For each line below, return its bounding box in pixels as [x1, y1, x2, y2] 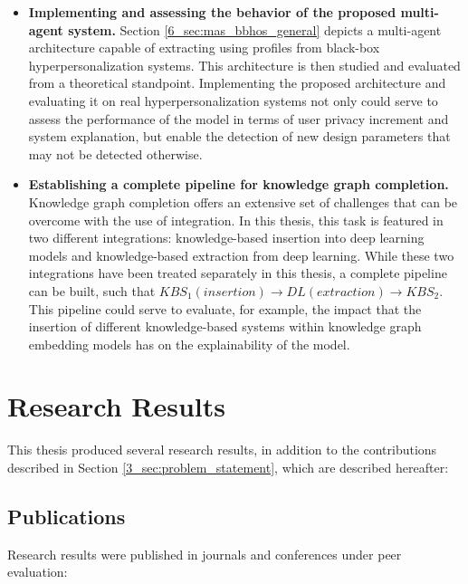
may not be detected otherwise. [28, 144, 203, 163]
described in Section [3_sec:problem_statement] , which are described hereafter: [7, 458, 449, 476]
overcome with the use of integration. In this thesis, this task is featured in [28, 210, 444, 229]
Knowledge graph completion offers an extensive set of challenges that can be [28, 192, 458, 211]
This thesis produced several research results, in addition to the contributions [7, 440, 437, 459]
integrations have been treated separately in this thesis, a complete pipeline [28, 263, 447, 282]
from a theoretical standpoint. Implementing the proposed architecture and [28, 73, 446, 92]
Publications [7, 502, 126, 530]
